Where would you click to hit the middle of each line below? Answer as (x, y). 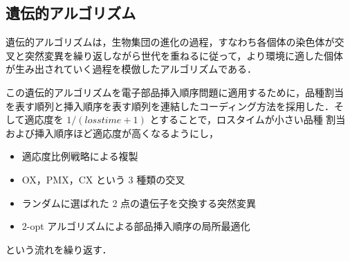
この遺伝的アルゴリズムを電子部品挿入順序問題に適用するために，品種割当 (175, 92)
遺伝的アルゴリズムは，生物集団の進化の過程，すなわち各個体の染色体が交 (175, 42)
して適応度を (35, 119)
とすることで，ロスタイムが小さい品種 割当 (248, 119)
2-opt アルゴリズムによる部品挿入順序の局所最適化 (136, 226)
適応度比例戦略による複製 (80, 156)
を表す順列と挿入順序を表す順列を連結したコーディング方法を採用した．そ (175, 106)
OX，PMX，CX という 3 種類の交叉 (103, 179)
